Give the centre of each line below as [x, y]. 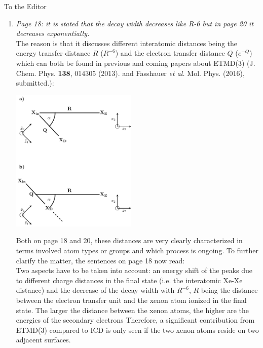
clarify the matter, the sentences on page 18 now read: [100, 260]
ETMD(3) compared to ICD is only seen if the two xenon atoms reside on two [137, 330]
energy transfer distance [53, 53]
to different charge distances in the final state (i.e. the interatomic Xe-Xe [129, 280]
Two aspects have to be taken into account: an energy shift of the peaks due [134, 270]
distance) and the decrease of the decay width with [95, 290]
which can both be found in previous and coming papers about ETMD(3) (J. [136, 63]
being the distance [229, 290]
